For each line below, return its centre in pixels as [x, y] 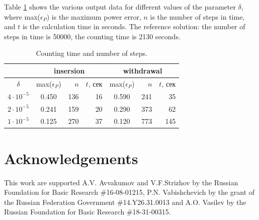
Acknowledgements [71, 158]
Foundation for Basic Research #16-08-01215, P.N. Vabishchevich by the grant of [129, 192]
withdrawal [143, 70]
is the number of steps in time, [197, 16]
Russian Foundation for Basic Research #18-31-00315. [88, 212]
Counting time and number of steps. [92, 53]
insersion [69, 70]
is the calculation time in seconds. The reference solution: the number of [134, 26]
